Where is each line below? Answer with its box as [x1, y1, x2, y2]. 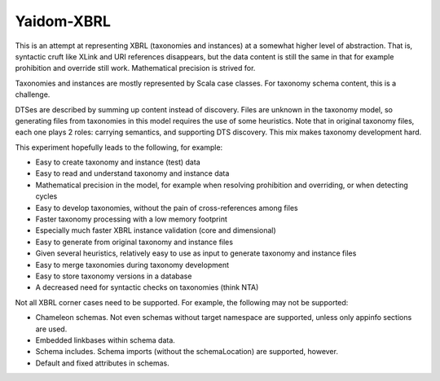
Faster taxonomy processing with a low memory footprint [35, 214, 227, 224]
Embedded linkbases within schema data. [35, 335, 175, 345]
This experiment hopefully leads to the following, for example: [15, 142, 223, 152]
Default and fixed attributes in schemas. [35, 358, 170, 368]
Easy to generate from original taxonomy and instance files [35, 237, 234, 247]
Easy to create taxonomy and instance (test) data [35, 157, 200, 167]
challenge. [15, 90, 51, 99]
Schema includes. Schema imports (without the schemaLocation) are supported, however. [35, 347, 338, 357]
